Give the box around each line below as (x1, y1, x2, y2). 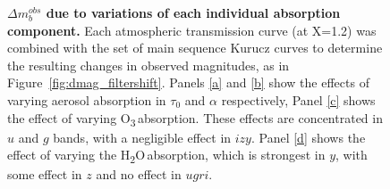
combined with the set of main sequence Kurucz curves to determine (7, 38, 383, 57)
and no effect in (96, 165, 182, 184)
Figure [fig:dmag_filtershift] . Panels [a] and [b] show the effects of (7, 73, 369, 92)
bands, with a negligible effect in (53, 127, 232, 146)
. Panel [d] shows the (250, 127, 366, 146)
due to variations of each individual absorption (46, 4, 341, 21)
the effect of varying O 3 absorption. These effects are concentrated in (7, 108, 383, 129)
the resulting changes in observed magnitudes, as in (7, 55, 290, 74)
